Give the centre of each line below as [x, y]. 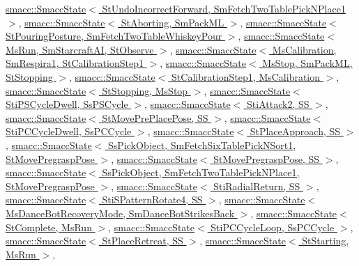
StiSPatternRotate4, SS [152, 199]
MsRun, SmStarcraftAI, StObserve [80, 49]
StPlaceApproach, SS [295, 131]
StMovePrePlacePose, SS [155, 117]
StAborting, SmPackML [173, 22]
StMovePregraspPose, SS [267, 158]
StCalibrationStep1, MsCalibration [246, 76]
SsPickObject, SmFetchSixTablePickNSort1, [202, 144]
